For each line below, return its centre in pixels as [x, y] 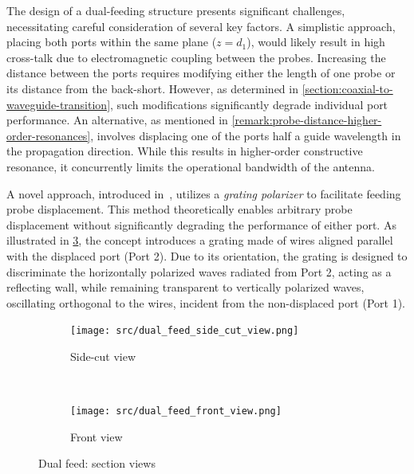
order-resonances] [49, 135]
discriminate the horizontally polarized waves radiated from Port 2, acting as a [199, 271]
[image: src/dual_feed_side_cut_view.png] [185, 331]
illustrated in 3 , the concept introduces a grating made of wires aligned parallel [200, 240]
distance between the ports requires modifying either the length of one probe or [201, 73]
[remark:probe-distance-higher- [307, 120]
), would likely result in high [316, 42]
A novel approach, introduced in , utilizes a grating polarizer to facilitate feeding [204, 193]
